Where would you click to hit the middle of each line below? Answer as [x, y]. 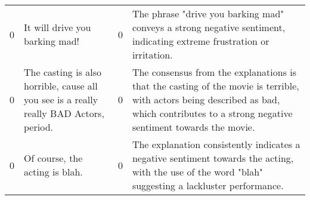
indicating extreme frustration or [201, 41]
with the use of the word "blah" [198, 172]
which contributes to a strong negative [212, 113]
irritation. [152, 55]
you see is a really [61, 99]
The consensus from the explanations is [214, 72]
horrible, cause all [61, 86]
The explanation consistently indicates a [216, 144]
